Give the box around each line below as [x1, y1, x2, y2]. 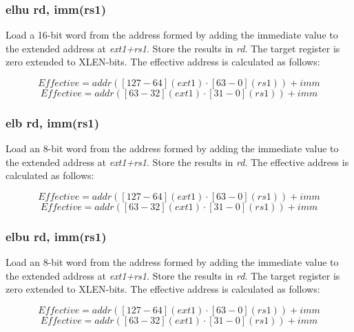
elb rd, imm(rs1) [6, 114, 100, 131]
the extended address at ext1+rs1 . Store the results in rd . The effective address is [6, 154, 349, 169]
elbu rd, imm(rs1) [6, 227, 107, 245]
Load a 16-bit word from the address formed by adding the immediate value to [6, 28, 338, 42]
